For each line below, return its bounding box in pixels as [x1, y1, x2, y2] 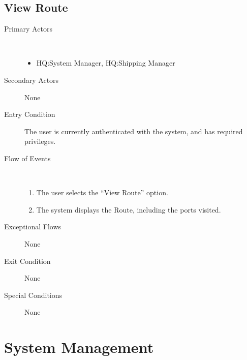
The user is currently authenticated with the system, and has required [24, 126, 243, 136]
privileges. [24, 136, 56, 146]
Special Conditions [4, 289, 63, 300]
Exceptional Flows [4, 221, 61, 232]
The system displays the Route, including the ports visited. [36, 204, 221, 215]
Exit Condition [4, 255, 51, 266]
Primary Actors [4, 23, 52, 34]
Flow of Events [4, 153, 51, 163]
